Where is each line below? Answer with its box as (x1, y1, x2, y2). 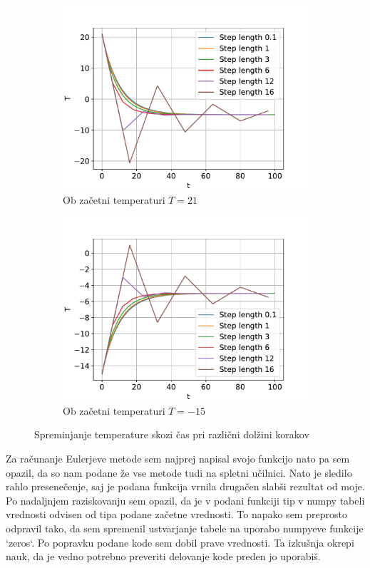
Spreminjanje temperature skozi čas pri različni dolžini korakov (34, 427, 309, 442)
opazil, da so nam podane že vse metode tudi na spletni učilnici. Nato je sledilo (6, 465, 352, 480)
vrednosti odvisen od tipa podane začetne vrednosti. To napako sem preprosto (6, 507, 347, 522)
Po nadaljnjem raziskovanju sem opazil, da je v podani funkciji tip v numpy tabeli (6, 492, 365, 507)
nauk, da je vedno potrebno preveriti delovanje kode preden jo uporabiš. (6, 549, 321, 564)
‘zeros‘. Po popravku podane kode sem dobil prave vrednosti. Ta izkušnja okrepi (6, 535, 354, 549)
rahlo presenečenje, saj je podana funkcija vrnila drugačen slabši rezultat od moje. (6, 479, 365, 494)
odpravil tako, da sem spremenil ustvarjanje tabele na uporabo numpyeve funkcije (6, 520, 364, 535)
